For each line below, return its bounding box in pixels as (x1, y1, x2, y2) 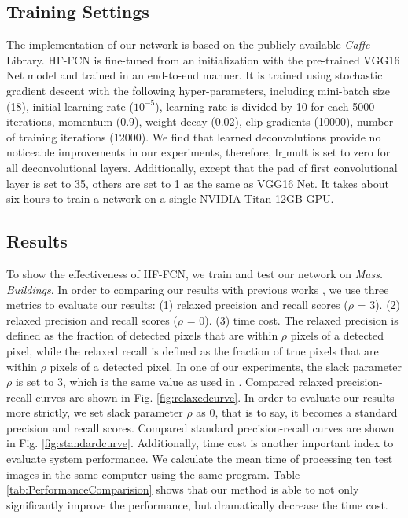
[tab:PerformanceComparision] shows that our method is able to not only (6, 481, 359, 498)
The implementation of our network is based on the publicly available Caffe (6, 36, 370, 53)
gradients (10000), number (266, 113, 394, 130)
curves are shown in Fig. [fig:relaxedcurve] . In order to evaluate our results (35, 388, 395, 405)
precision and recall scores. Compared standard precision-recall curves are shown (6, 419, 395, 435)
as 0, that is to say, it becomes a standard (196, 404, 398, 421)
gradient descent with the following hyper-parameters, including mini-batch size (6, 82, 391, 98)
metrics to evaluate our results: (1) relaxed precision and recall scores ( (6, 296, 348, 313)
